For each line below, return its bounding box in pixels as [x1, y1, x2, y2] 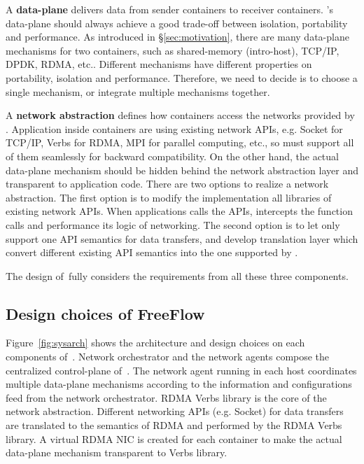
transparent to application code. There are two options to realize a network [6, 176, 329, 191]
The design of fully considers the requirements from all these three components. [6, 268, 349, 283]
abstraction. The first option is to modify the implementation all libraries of [6, 190, 332, 204]
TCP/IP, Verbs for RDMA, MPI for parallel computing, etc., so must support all [6, 135, 354, 150]
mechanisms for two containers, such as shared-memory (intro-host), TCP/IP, [6, 43, 339, 57]
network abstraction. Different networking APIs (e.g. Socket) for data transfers [6, 404, 344, 419]
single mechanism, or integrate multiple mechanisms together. [6, 84, 270, 99]
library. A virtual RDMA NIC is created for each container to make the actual [6, 431, 342, 446]
